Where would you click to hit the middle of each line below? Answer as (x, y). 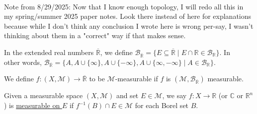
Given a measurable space (43, 95)
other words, (23, 62)
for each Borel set (162, 105)
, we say (174, 95)
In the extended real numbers (49, 52)
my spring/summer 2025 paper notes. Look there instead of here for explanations (128, 16)
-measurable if (136, 79)
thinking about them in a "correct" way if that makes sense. (95, 35)
